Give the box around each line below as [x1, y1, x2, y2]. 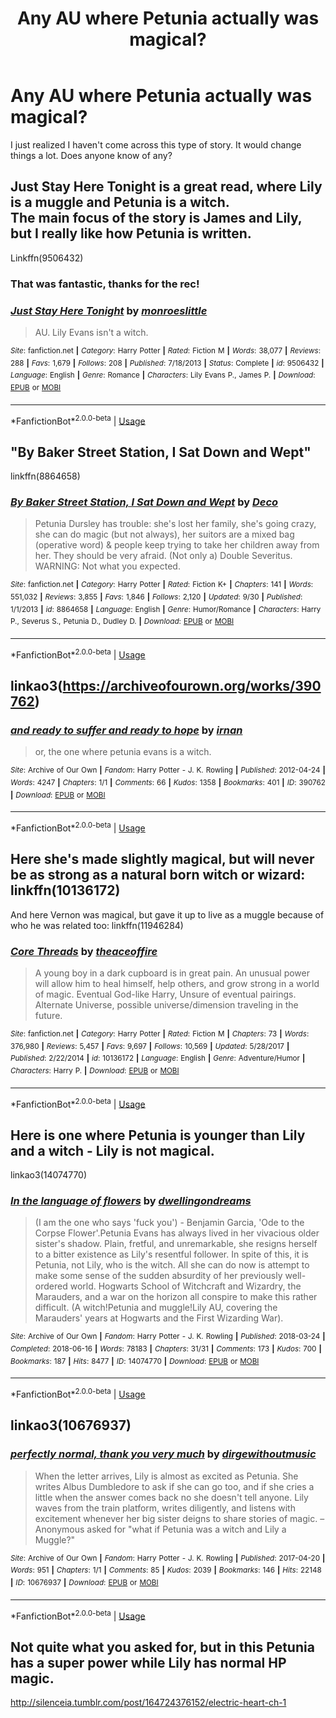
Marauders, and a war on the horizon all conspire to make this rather [34, 1291, 318, 1303]
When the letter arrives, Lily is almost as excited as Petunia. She [34, 1470, 299, 1482]
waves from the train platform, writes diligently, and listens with [34, 1502, 296, 1514]
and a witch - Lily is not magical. [10, 1142, 215, 1159]
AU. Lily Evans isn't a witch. [34, 326, 149, 338]
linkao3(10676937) [10, 1417, 132, 1434]
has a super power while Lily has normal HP [10, 1654, 287, 1671]
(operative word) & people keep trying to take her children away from [34, 539, 320, 551]
